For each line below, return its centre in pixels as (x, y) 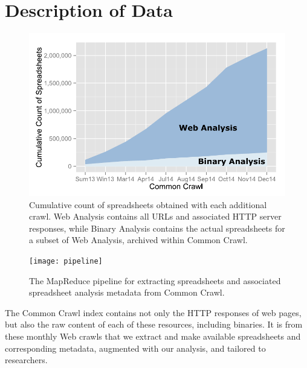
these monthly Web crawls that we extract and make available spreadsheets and (153, 336)
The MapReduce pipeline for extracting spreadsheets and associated (155, 280)
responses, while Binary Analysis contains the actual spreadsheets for (157, 228)
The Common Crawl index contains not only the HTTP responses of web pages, (153, 312)
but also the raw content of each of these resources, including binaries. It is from (154, 324)
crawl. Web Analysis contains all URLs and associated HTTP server (155, 216)
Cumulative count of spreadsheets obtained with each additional (148, 204)
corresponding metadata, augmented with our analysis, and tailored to (135, 348)
